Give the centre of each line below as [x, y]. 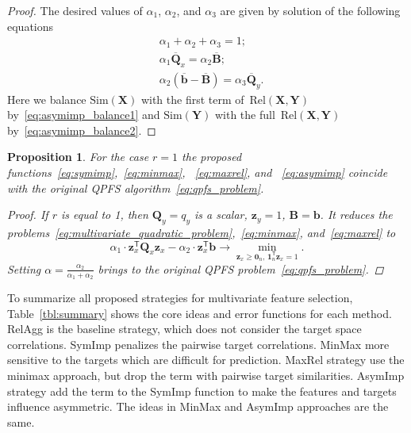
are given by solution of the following [310, 10]
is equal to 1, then [104, 215]
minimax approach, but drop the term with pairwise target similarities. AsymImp [206, 375]
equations [31, 26]
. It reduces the [356, 215]
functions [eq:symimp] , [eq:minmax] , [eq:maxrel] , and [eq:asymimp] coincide [198, 172]
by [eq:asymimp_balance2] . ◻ [82, 130]
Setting [24, 268]
